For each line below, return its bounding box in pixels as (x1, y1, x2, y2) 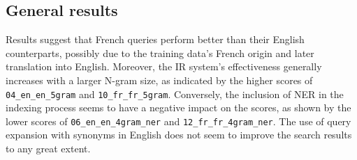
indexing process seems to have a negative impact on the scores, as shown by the (6, 100, 351, 115)
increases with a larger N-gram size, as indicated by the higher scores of (6, 72, 313, 87)
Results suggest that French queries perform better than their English (6, 32, 305, 47)
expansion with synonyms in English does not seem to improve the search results (6, 127, 352, 142)
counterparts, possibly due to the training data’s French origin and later (6, 45, 314, 60)
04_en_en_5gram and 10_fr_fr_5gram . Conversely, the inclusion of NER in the (6, 86, 344, 101)
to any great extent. (6, 141, 91, 156)
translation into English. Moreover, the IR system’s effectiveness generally (6, 59, 322, 74)
